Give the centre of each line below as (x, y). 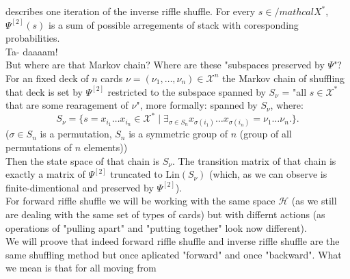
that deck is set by (44, 91)
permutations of (39, 147)
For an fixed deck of (47, 78)
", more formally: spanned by (197, 105)
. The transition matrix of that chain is (254, 160)
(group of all (266, 134)
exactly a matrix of (45, 174)
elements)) (106, 147)
